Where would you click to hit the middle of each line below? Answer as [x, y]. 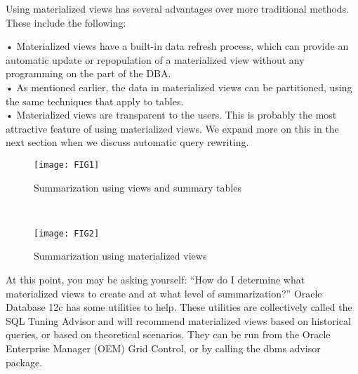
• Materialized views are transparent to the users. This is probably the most [171, 115]
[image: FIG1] [67, 165]
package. [24, 362]
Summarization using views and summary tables [138, 187]
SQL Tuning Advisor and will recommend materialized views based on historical [178, 320]
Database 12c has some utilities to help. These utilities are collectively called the [179, 307]
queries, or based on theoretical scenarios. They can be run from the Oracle [168, 334]
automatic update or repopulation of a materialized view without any [155, 59]
